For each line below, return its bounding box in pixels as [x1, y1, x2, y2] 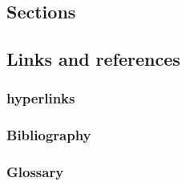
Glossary [6, 162, 64, 182]
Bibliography [6, 125, 91, 145]
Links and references [6, 46, 180, 71]
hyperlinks [6, 88, 75, 108]
